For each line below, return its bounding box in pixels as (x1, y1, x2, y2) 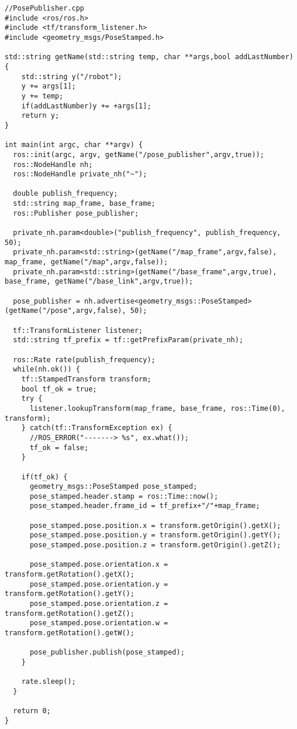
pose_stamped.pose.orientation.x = (29, 560, 168, 569)
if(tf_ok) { (21, 472, 68, 481)
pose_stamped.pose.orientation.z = (29, 599, 168, 608)
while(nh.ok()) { (13, 365, 80, 374)
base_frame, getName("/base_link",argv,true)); (5, 277, 194, 286)
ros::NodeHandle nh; (13, 160, 93, 169)
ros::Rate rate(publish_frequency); (13, 355, 156, 364)
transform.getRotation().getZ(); (5, 609, 134, 618)
